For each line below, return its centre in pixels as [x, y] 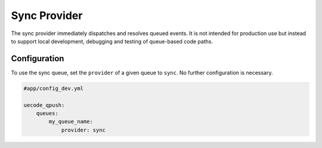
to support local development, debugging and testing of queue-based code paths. [112, 41]
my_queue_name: [71, 122]
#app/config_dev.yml [53, 88]
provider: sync [83, 130]
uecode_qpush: [44, 105]
